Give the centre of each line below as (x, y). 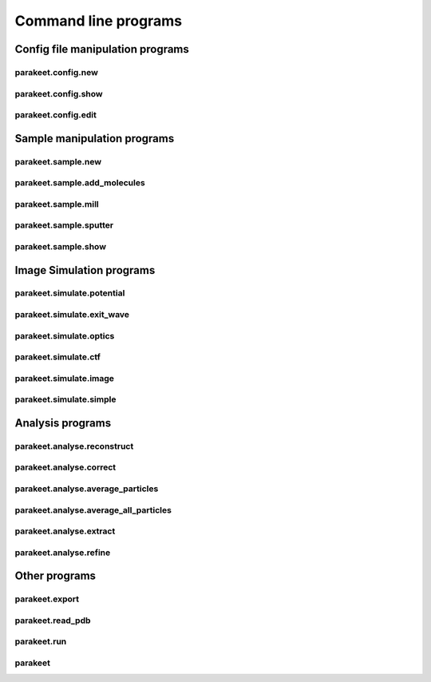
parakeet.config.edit (56, 115)
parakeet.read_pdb (53, 621)
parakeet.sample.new (58, 161)
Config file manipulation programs (102, 49)
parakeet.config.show (59, 93)
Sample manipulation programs (95, 139)
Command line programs (99, 21)
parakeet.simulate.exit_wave (72, 315)
